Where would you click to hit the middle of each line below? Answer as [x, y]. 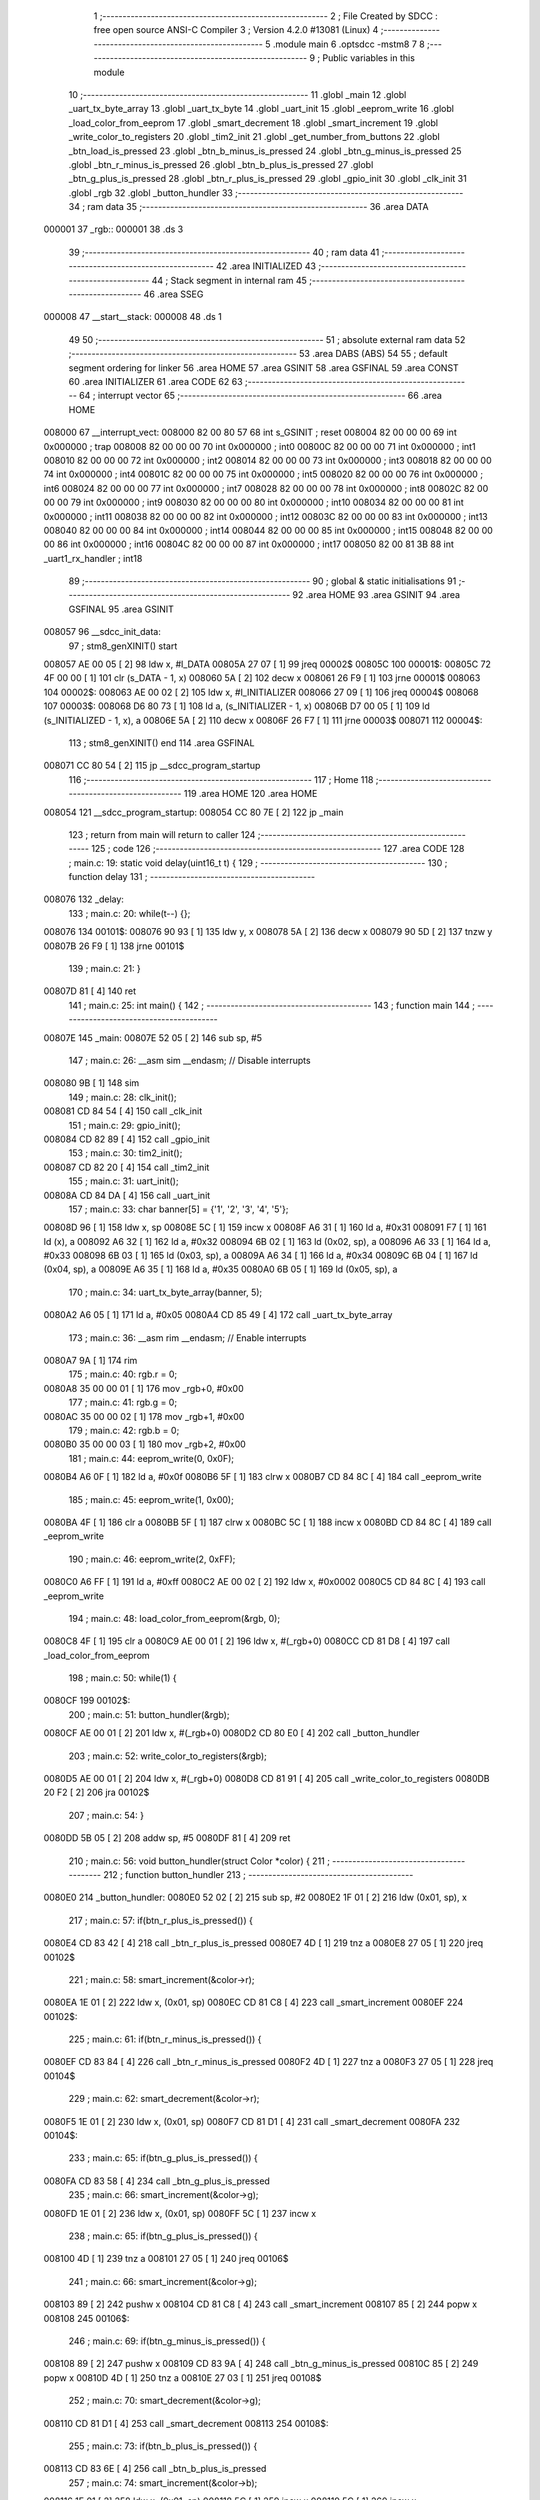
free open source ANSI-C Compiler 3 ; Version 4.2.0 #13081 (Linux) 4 [236, 30]
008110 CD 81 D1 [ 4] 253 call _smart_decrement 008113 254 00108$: [186, 2423]
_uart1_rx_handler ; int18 [93, 558]
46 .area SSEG [173, 294]
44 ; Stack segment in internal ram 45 [229, 280]
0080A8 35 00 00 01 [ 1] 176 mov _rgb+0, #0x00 [143, 1388]
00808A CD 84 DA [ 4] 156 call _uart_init [127, 1195]
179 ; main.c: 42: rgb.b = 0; [124, 1430]
